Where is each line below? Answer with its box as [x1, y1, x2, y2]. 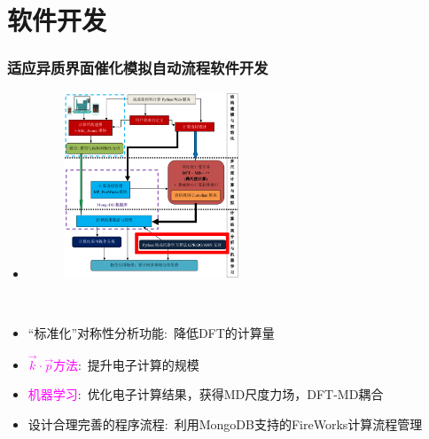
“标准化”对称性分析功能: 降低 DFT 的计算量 [27, 324, 275, 342]
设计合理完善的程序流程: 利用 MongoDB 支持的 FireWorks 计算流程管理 [27, 415, 423, 434]
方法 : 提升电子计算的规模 [52, 355, 199, 373]
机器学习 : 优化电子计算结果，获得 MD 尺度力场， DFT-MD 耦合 [27, 385, 384, 404]
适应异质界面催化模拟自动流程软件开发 [7, 57, 269, 79]
